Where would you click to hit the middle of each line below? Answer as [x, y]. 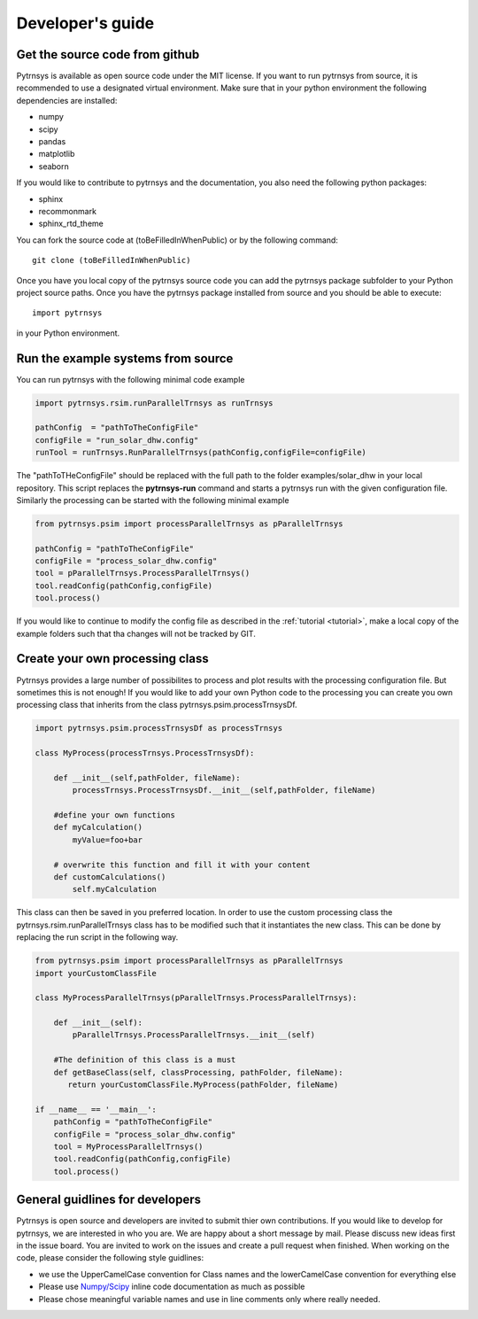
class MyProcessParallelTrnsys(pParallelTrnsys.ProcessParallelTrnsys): [196, 998]
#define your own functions [115, 815]
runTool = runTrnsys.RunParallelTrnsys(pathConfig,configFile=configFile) [201, 453]
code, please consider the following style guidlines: [110, 1258]
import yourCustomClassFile [96, 973]
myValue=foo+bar [108, 840]
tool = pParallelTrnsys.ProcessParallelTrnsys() [143, 573]
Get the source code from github [108, 54]
